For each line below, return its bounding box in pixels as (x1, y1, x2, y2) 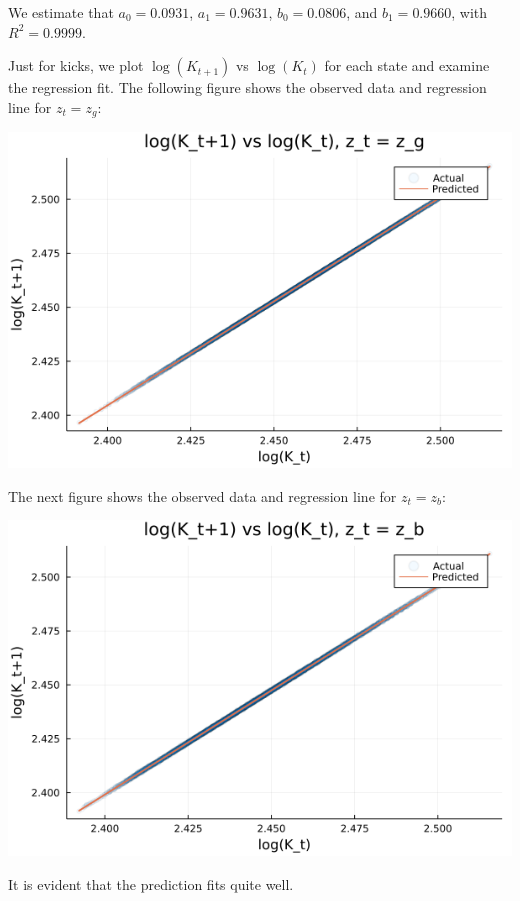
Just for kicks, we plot (8, 55, 144, 76)
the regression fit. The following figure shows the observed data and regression (8, 77, 487, 98)
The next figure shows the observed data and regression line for (8, 485, 397, 506)
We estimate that (8, 2, 114, 22)
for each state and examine (324, 55, 490, 76)
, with (451, 2, 488, 22)
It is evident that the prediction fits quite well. (8, 874, 294, 895)
